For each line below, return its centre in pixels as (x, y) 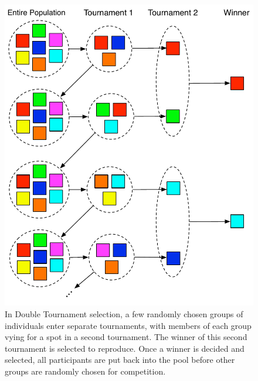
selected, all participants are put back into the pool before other (120, 360)
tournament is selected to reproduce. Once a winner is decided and (125, 348)
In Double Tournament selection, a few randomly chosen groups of (124, 314)
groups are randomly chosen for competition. (85, 371)
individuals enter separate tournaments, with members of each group (128, 325)
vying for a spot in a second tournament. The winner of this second (126, 337)
